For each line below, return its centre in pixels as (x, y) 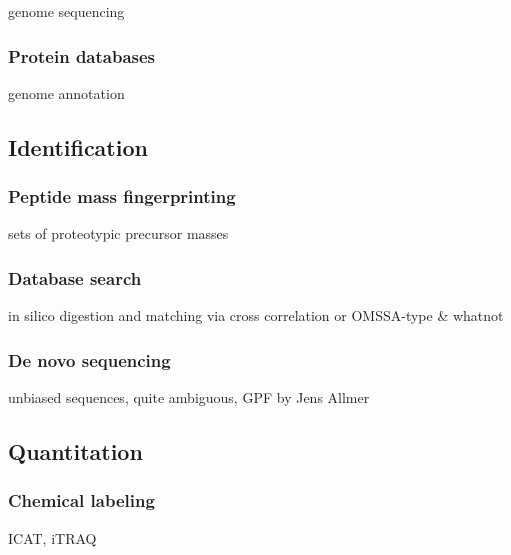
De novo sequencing (89, 359)
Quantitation (75, 451)
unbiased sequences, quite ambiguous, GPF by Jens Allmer (189, 397)
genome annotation (66, 92)
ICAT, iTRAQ (52, 537)
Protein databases (82, 55)
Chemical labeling (81, 500)
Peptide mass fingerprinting (122, 196)
